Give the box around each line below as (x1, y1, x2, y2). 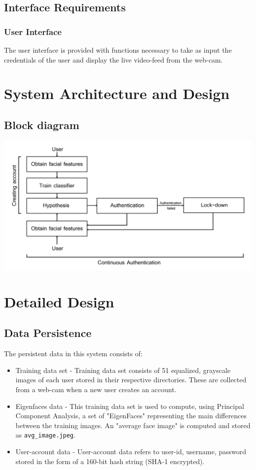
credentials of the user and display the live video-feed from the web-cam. (4, 54, 223, 65)
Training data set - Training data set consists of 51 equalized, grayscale (15, 365, 230, 375)
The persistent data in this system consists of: (4, 348, 143, 359)
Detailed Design (4, 291, 114, 311)
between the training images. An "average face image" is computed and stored (15, 420, 251, 430)
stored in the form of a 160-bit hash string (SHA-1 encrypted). (15, 456, 205, 466)
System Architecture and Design (4, 83, 230, 103)
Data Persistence (4, 325, 92, 340)
